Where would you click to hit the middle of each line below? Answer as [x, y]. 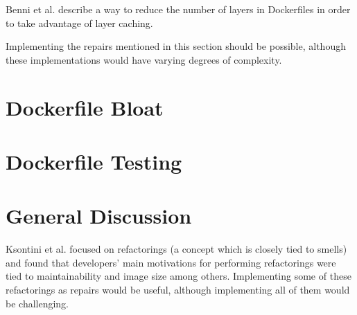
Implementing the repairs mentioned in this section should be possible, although [176, 46]
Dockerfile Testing [94, 161]
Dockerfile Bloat [85, 107]
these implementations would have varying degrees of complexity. [144, 59]
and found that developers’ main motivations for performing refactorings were [171, 262]
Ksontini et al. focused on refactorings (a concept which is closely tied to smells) [176, 249]
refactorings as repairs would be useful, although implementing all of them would [178, 290]
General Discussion [99, 216]
